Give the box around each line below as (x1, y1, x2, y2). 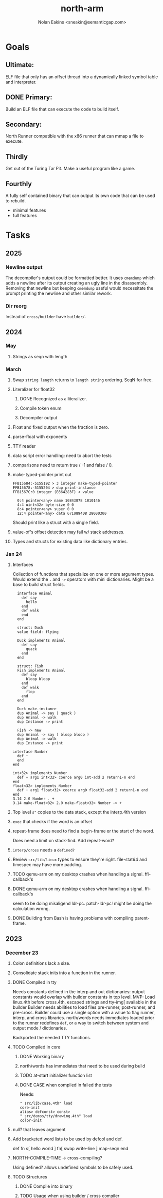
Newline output (5, 263, 43, 270)
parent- (134, 915, 150, 921)
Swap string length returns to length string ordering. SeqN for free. (12, 377, 153, 383)
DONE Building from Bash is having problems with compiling (12, 915, 134, 921)
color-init (19, 1118, 42, 1123)
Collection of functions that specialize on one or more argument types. (12, 571, 155, 577)
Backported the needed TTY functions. (12, 1035, 91, 1041)
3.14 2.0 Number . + (12, 796, 54, 802)
